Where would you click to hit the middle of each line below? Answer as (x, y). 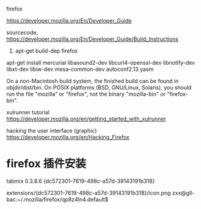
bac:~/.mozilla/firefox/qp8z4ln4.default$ (57, 199)
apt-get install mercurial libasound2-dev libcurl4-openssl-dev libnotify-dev (101, 63)
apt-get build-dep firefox (46, 51)
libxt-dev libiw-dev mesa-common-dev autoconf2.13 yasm (80, 69)
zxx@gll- (183, 193)
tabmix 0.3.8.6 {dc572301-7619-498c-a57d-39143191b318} (81, 181)
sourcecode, (22, 32)
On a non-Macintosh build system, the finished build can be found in (93, 81)
